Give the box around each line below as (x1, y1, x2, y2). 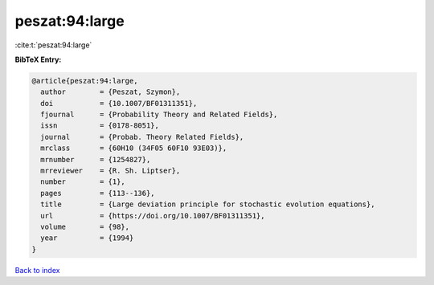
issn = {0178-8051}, (40, 121, 160, 130)
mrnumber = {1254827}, (40, 155, 151, 164)
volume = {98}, (40, 222, 130, 231)
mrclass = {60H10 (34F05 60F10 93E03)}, (40, 144, 227, 153)
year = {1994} (40, 234, 134, 242)
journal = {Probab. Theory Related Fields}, (40, 132, 244, 141)
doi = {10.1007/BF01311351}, (40, 99, 198, 108)
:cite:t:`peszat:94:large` (14, 40, 92, 50)
